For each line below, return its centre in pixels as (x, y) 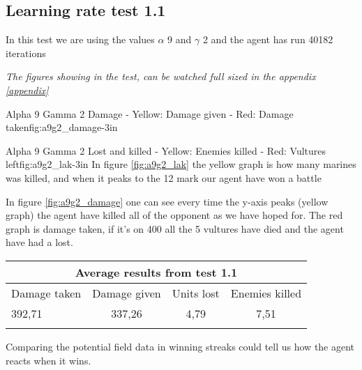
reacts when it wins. (48, 360)
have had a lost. (39, 242)
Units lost (196, 293)
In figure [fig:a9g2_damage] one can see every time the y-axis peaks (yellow (167, 201)
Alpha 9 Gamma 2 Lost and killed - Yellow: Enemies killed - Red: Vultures (166, 150)
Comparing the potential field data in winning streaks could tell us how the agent (180, 346)
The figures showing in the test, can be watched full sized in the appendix (161, 76)
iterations (26, 53)
